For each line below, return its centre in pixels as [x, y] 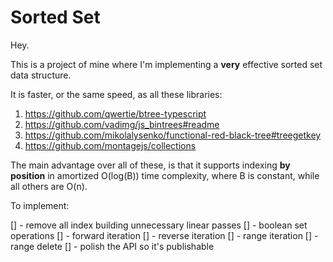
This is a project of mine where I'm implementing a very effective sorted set [166, 64]
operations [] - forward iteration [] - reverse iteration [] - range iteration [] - [164, 235]
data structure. [41, 75]
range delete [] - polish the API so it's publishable [112, 246]
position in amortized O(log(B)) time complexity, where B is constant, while [165, 175]
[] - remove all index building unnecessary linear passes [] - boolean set [159, 225]
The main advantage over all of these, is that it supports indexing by [150, 165]
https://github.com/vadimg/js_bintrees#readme [122, 124]
